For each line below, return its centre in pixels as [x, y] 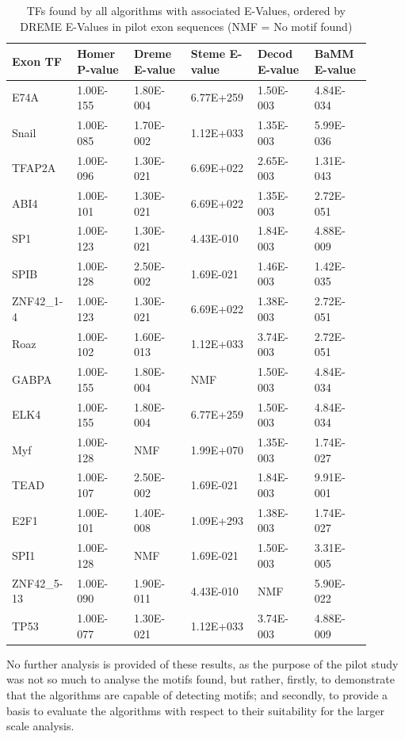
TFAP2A [34, 168]
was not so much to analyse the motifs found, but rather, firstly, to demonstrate [201, 679]
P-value [98, 69]
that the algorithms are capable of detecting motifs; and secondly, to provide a [197, 695]
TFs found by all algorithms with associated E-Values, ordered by [186, 10]
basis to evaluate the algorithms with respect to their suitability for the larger [196, 710]
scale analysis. [40, 726]
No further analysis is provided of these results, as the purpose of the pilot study [202, 663]
